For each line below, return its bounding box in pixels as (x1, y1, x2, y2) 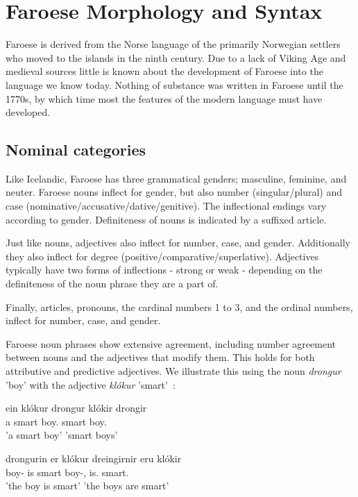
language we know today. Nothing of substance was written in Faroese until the (6, 77, 343, 92)
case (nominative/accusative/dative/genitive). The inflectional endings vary (6, 199, 327, 213)
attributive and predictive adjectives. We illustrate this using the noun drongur (6, 364, 341, 378)
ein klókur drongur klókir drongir (6, 401, 147, 415)
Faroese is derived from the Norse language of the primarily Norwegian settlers (6, 37, 341, 51)
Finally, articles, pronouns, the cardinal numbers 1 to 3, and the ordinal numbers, (6, 299, 353, 314)
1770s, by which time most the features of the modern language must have (6, 91, 323, 106)
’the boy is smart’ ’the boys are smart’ (6, 478, 169, 493)
